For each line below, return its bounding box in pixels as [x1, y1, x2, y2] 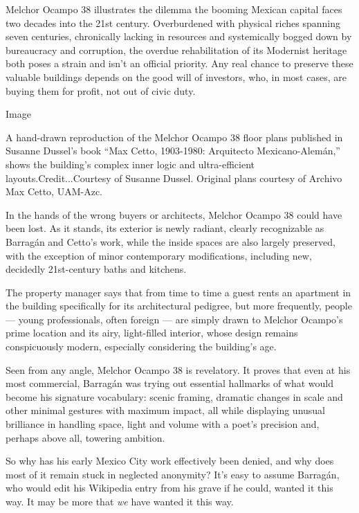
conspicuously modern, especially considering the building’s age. [6, 339, 277, 354]
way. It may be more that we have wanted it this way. [6, 494, 234, 508]
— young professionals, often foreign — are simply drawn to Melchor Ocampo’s [6, 312, 343, 326]
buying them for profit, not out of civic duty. [6, 83, 196, 98]
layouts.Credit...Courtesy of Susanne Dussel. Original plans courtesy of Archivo [6, 170, 342, 185]
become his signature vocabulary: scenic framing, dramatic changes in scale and [6, 389, 343, 404]
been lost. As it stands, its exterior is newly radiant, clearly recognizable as [6, 221, 324, 235]
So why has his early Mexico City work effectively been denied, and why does [6, 453, 334, 468]
